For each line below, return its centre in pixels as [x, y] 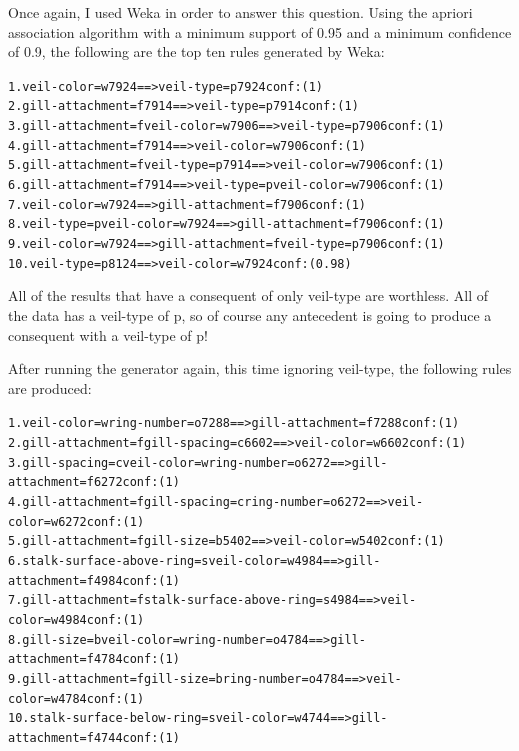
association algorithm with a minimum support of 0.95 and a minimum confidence [260, 31]
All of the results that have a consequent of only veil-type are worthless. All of [248, 295]
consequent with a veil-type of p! [108, 334]
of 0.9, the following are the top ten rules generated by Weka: [196, 51]
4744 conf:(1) [136, 737]
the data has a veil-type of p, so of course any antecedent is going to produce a [250, 314]
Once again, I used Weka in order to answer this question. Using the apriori [240, 12]
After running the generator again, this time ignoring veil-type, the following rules [260, 368]
